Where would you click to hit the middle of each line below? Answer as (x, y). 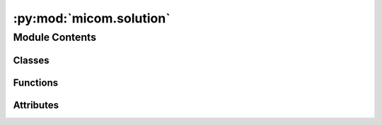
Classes (31, 60)
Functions (36, 83)
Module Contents (55, 37)
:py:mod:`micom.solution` (92, 18)
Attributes (36, 105)
